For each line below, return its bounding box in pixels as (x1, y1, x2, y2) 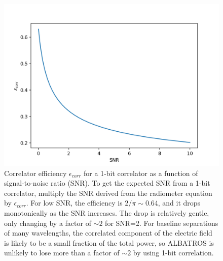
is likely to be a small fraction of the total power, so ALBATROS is (4, 237, 214, 248)
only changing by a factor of (4, 217, 91, 228)
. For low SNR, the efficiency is (26, 197, 123, 208)
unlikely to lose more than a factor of (4, 247, 120, 258)
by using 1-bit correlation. (133, 247, 214, 258)
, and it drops (158, 197, 201, 208)
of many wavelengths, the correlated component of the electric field (4, 227, 212, 238)
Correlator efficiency (4, 167, 67, 178)
